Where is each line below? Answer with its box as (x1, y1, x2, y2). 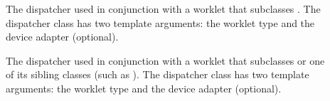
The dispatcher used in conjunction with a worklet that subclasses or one (6, 53, 325, 68)
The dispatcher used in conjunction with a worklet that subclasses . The (6, 1, 321, 16)
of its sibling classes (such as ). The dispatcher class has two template (6, 67, 309, 82)
